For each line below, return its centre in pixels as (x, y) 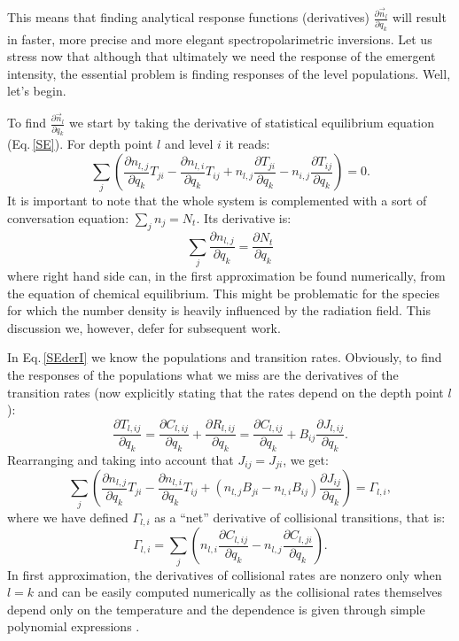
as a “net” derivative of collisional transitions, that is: (300, 517)
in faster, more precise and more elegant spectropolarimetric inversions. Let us (220, 39)
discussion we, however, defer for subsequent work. (144, 327)
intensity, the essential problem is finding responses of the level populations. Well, (229, 73)
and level (189, 144)
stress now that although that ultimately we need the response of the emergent (222, 56)
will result (420, 17)
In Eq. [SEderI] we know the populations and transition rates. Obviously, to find (225, 357)
